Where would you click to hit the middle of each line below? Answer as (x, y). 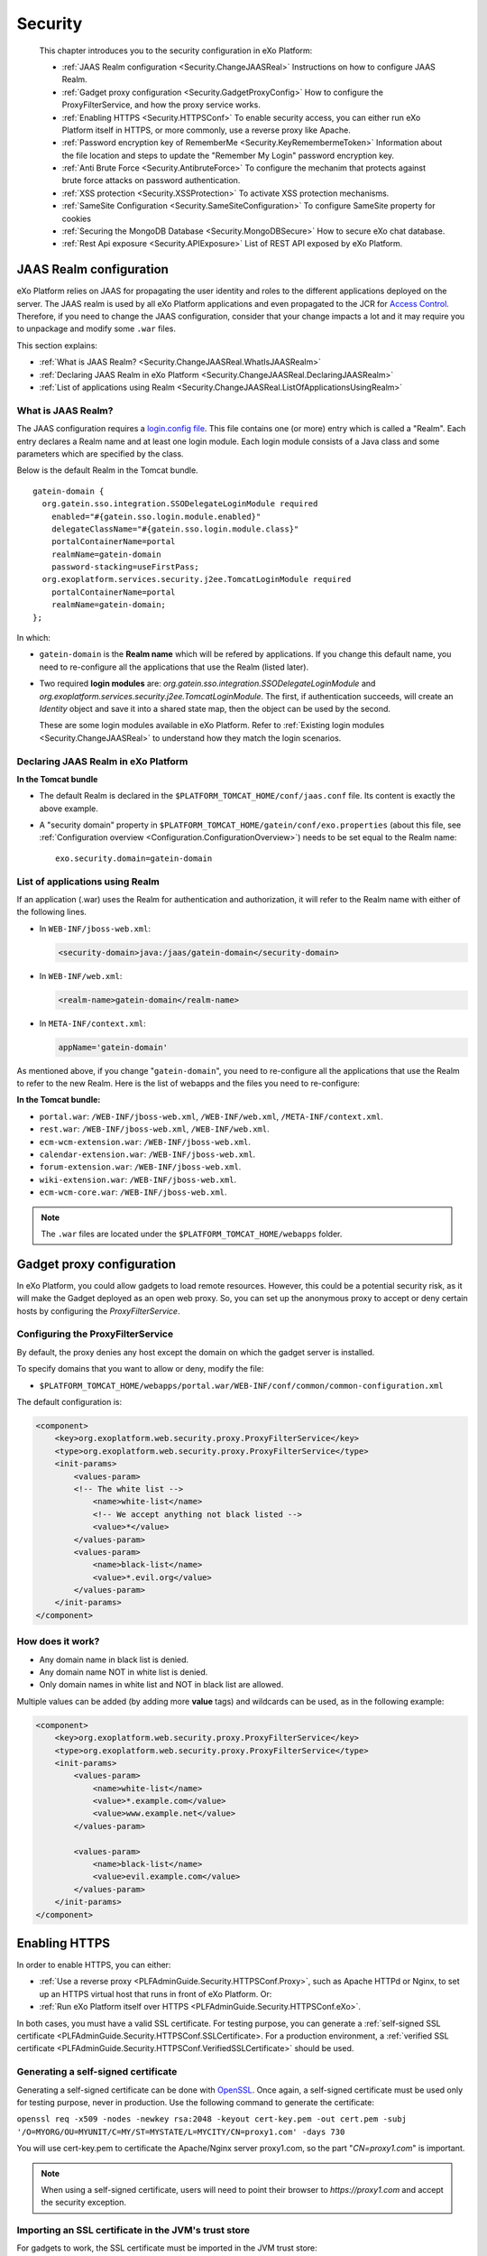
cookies (77, 218)
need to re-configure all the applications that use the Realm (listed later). (174, 667)
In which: (34, 638)
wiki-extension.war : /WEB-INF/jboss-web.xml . (138, 1179)
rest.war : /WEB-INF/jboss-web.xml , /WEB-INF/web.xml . (154, 1129)
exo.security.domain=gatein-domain (134, 858)
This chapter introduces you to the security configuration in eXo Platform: (176, 51)
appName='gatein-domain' (113, 1047)
